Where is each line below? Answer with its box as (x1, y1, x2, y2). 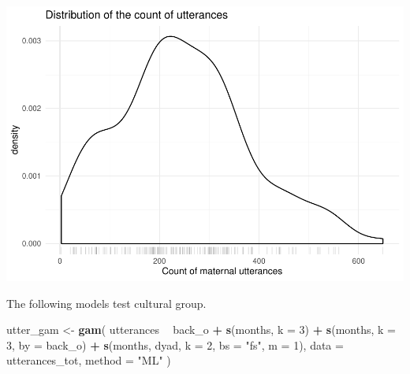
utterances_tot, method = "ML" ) (6, 352, 171, 368)
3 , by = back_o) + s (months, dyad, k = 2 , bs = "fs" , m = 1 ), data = (6, 336, 344, 353)
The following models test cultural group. (6, 294, 207, 311)
